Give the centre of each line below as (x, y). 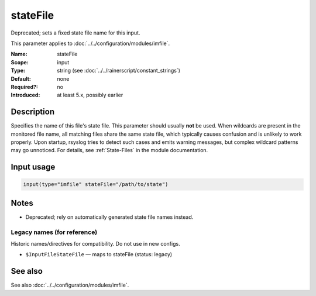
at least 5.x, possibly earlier (90, 95)
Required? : (24, 87)
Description (33, 112)
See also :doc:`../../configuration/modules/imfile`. (70, 285)
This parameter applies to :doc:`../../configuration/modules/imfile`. (90, 43)
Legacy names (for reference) (54, 232)
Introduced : (25, 95)
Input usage (33, 167)
